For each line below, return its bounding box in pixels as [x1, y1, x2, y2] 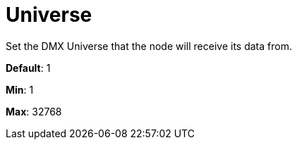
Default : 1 [6, 61, 51, 74]
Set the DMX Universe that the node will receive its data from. [6, 39, 292, 52]
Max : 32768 [6, 105, 62, 118]
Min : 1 [6, 83, 34, 96]
